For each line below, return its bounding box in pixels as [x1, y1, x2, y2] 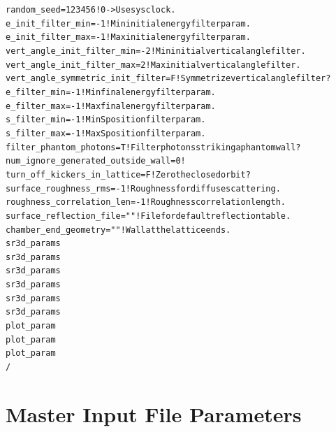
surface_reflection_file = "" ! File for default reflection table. [6, 210, 291, 221]
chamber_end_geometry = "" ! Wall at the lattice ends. [6, 224, 231, 235]
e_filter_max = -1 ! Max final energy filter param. [6, 101, 216, 111]
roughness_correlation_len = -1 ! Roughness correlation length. [6, 197, 286, 208]
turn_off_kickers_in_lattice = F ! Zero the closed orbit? [6, 169, 251, 180]
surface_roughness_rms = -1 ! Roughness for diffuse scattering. [6, 183, 281, 194]
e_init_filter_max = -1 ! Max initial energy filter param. [6, 32, 251, 43]
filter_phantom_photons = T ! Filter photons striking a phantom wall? [6, 142, 301, 152]
